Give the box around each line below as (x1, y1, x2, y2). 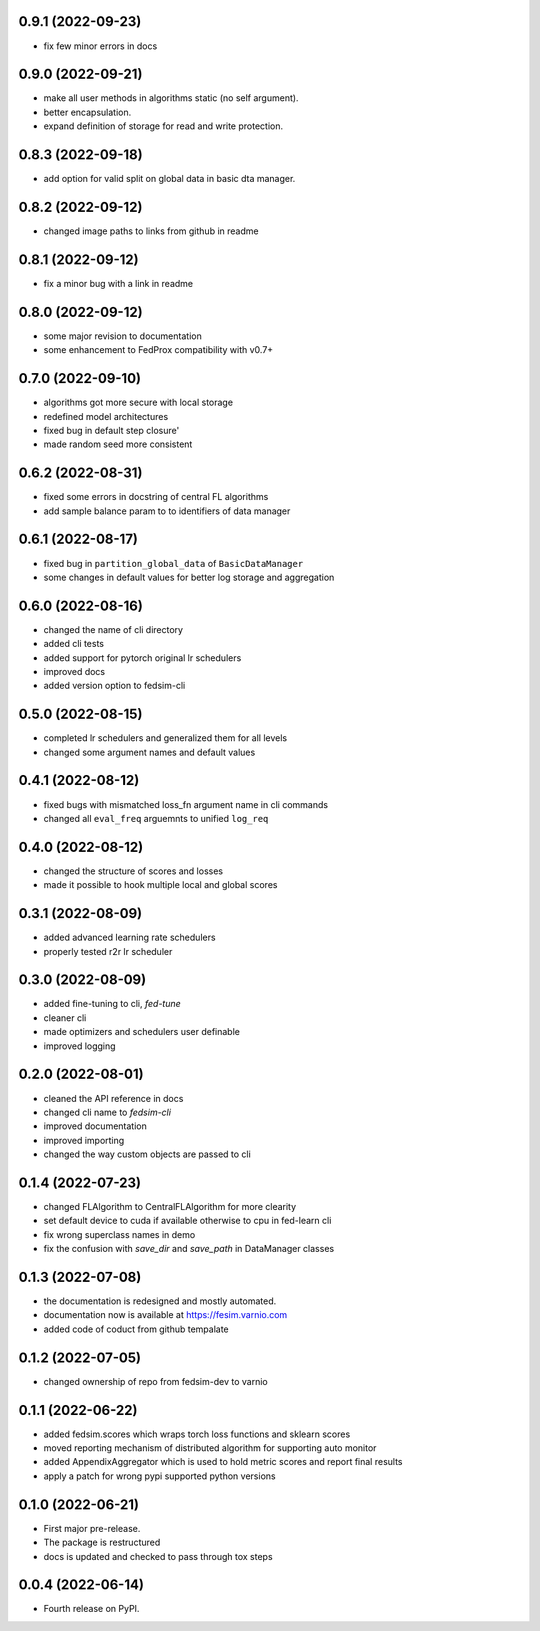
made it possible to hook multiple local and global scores (43, 879, 278, 891)
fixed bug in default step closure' (43, 424, 180, 436)
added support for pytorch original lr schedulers (43, 651, 242, 664)
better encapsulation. (43, 106, 132, 118)
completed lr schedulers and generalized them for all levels (43, 732, 288, 744)
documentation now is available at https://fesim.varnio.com (43, 1309, 288, 1321)
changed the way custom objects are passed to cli (43, 1148, 252, 1160)
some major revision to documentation (43, 330, 202, 342)
